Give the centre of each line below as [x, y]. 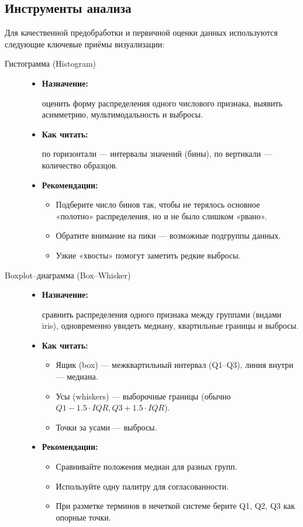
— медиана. [77, 376]
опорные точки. [83, 517]
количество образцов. [80, 165]
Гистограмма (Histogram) [51, 63]
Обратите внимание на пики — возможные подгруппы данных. [168, 235]
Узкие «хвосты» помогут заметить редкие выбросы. [148, 255]
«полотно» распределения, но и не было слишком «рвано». [161, 216]
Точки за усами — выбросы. [106, 427]
